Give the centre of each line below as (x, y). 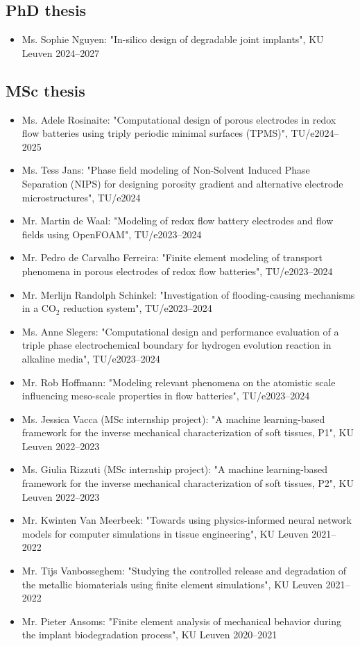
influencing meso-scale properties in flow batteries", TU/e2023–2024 (166, 396)
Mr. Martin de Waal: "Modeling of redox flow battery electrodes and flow (178, 221)
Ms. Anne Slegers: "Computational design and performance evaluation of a (180, 331)
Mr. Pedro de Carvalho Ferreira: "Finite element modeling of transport (172, 257)
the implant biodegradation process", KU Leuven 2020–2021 (149, 635)
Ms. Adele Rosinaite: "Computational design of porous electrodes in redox (179, 119)
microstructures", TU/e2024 (81, 197)
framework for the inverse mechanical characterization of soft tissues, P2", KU (188, 483)
